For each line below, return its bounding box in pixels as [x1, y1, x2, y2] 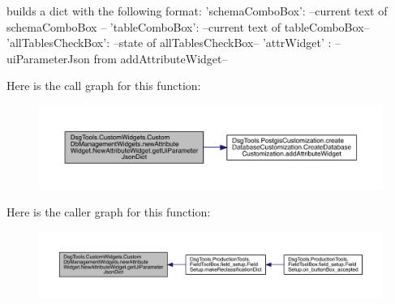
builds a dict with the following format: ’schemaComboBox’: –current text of [6, 2, 388, 19]
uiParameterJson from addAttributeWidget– [6, 49, 228, 66]
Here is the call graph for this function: [6, 77, 201, 94]
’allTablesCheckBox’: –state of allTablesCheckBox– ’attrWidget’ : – [6, 34, 341, 51]
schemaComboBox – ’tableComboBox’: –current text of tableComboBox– [6, 18, 370, 35]
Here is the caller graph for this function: [6, 203, 211, 221]
